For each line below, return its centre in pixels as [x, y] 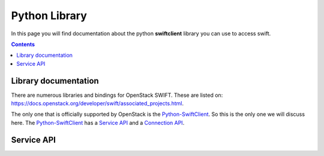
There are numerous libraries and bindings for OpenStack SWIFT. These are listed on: [117, 95]
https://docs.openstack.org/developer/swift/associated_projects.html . [97, 103]
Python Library [49, 16]
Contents [23, 44]
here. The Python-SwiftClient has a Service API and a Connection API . [98, 123]
